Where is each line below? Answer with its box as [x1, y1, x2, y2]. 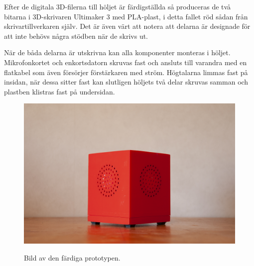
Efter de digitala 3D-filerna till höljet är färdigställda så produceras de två [4, 1, 231, 11]
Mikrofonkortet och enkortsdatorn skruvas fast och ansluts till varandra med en [4, 57, 247, 67]
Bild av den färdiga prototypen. [24, 252, 121, 263]
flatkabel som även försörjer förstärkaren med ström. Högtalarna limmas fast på [4, 67, 248, 77]
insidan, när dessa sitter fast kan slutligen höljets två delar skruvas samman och [4, 77, 249, 87]
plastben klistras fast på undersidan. [4, 86, 115, 96]
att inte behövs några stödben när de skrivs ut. [4, 30, 148, 41]
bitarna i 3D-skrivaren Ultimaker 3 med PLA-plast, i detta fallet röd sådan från [4, 11, 248, 21]
